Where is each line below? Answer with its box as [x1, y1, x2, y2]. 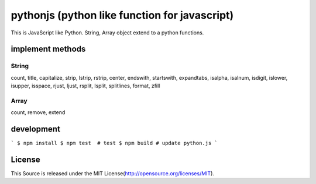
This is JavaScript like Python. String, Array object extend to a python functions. [11, 29, 204, 36]
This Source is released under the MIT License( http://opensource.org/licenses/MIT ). [11, 170, 215, 177]
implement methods [11, 44, 86, 54]
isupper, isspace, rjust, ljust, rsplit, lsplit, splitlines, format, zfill [11, 82, 160, 90]
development [11, 124, 61, 134]
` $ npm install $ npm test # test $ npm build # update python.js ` [11, 140, 218, 147]
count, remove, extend [11, 109, 66, 116]
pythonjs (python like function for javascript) [11, 9, 234, 22]
